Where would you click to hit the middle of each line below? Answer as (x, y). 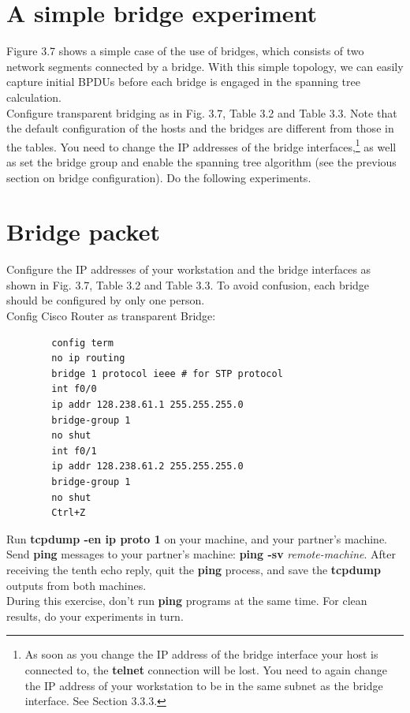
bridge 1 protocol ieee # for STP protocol (167, 373)
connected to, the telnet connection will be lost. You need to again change (206, 669)
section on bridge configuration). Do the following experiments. (159, 177)
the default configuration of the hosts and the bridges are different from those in (200, 128)
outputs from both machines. (76, 585)
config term (83, 343)
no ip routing (88, 358)
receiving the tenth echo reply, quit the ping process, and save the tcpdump (194, 569)
